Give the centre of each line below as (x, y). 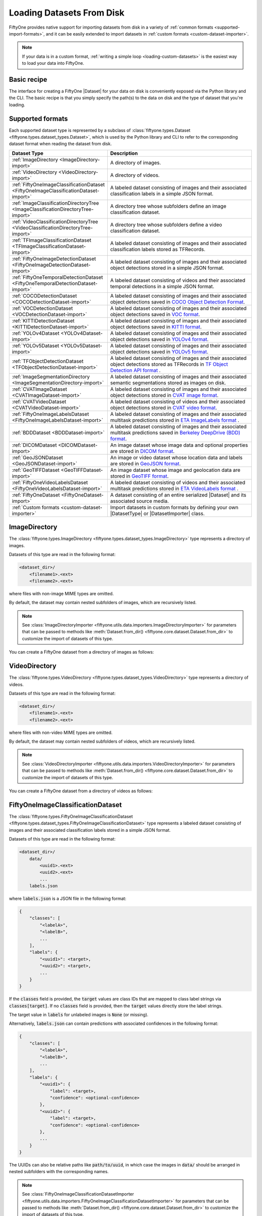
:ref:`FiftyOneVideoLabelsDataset (50, 483)
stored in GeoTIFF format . (139, 476)
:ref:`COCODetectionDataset (44, 296)
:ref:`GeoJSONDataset (37, 457)
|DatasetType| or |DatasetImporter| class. (157, 513)
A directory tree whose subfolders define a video (166, 225)
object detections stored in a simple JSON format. (167, 268)
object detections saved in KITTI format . (156, 327)
